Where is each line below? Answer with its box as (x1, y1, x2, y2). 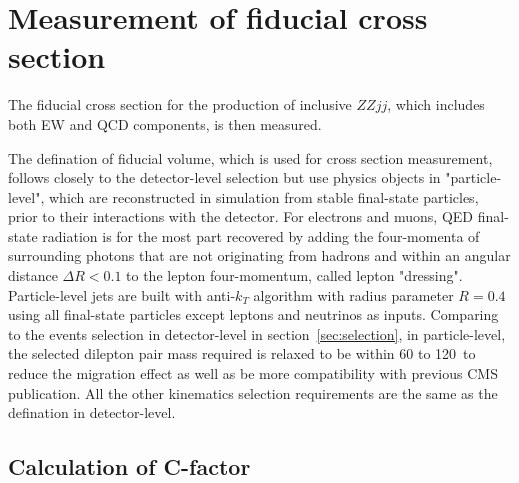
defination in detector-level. (8, 402, 176, 423)
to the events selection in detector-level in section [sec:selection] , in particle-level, (8, 323, 506, 344)
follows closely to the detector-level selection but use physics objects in (8, 167, 441, 188)
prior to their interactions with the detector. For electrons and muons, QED (8, 206, 474, 227)
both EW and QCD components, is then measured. (8, 113, 322, 134)
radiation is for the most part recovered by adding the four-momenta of (42, 225, 480, 246)
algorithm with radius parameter (253, 284, 454, 305)
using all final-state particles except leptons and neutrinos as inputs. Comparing (8, 304, 499, 325)
